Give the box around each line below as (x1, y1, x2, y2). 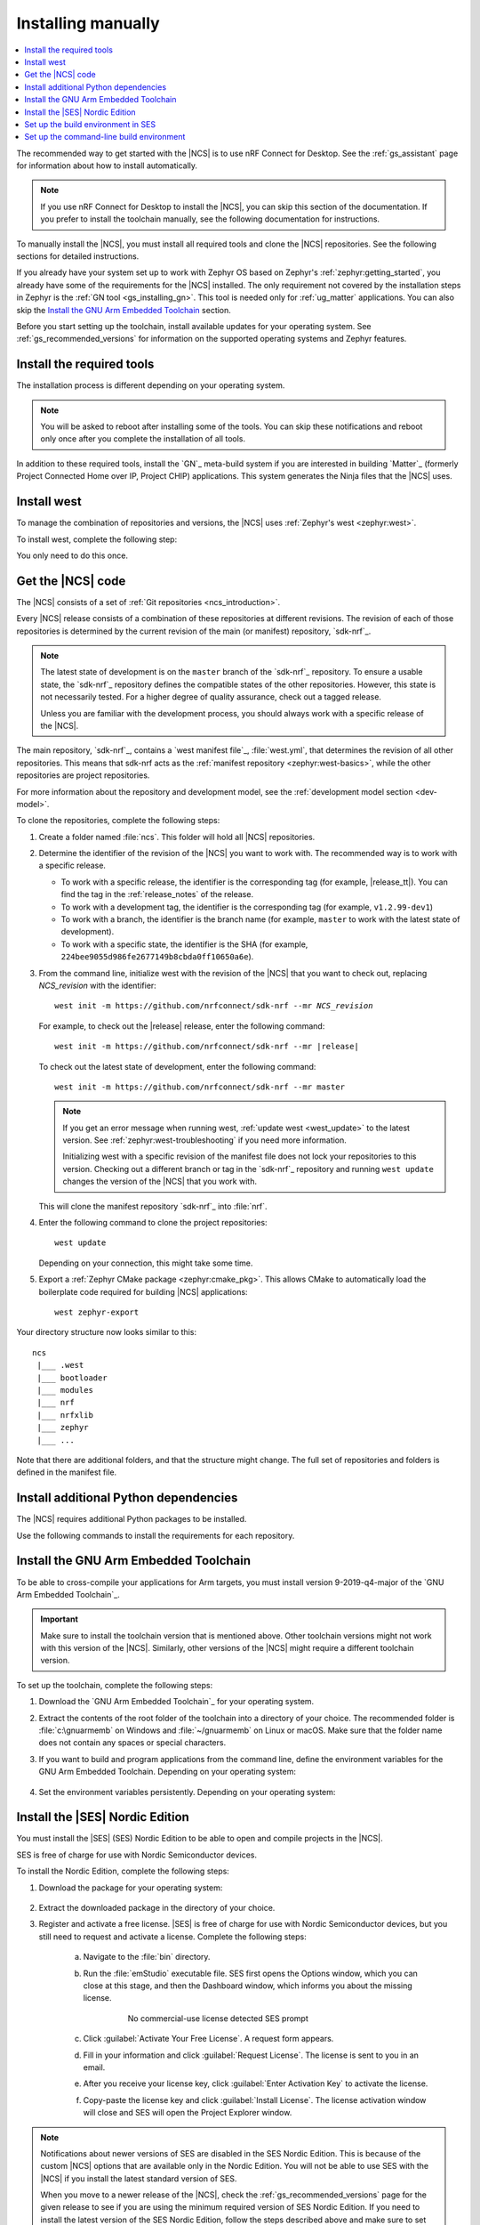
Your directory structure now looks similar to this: (16, 1327, 197, 1338)
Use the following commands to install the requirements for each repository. (16, 1530, 295, 1541)
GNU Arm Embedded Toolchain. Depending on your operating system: (38, 1767, 297, 1777)
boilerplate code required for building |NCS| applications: (38, 1286, 248, 1297)
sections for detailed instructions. (16, 251, 140, 262)
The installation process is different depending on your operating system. (16, 380, 285, 391)
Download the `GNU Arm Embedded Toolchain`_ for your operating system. (38, 1696, 315, 1707)
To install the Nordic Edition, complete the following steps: (16, 1865, 230, 1877)
